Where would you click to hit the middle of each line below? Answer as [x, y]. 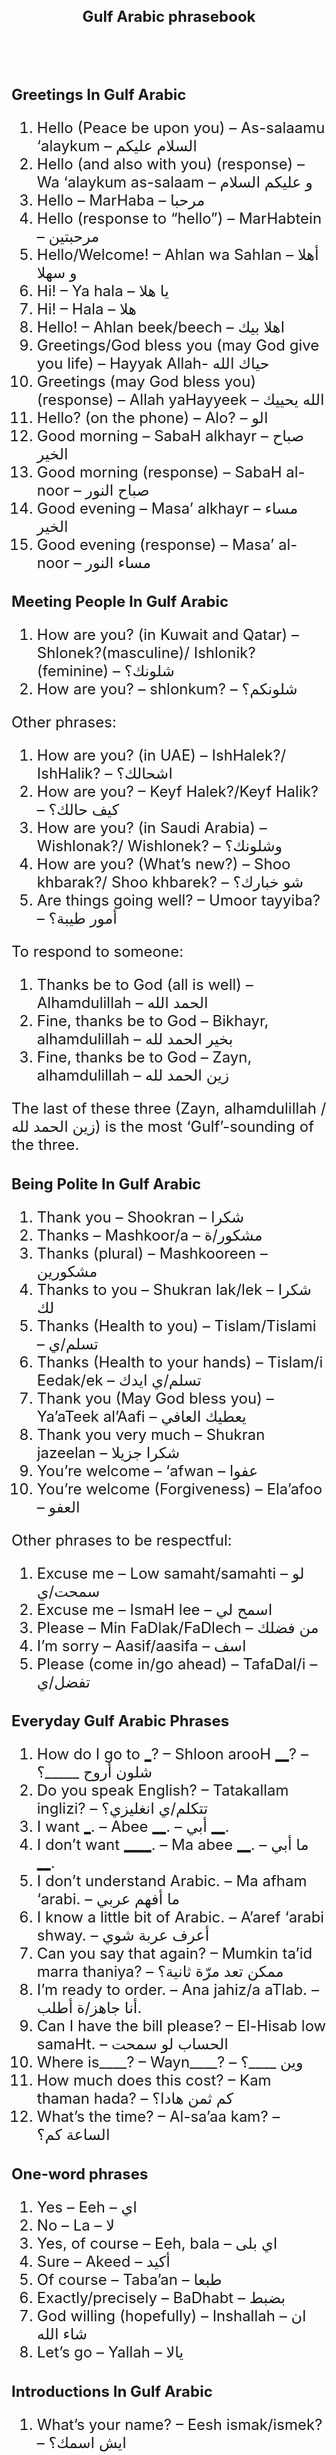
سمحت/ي [68, 1591]
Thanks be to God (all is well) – [145, 985]
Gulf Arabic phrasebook [169, 16]
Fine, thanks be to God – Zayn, [144, 1057]
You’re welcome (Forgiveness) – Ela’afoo [179, 1489]
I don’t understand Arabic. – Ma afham [172, 1881]
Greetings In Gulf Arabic [99, 94]
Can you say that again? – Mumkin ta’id [174, 1954]
